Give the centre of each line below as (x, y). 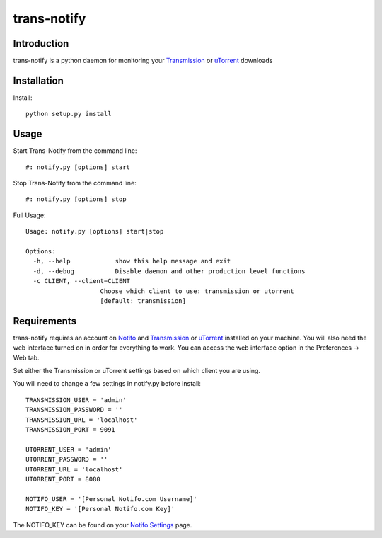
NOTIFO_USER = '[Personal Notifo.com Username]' (111, 499)
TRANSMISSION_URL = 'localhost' (82, 420)
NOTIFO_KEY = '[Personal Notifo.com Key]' (100, 509)
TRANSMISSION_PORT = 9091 (71, 429)
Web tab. (26, 357)
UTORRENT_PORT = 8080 (63, 479)
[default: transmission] (143, 301)
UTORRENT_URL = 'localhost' (74, 469)
